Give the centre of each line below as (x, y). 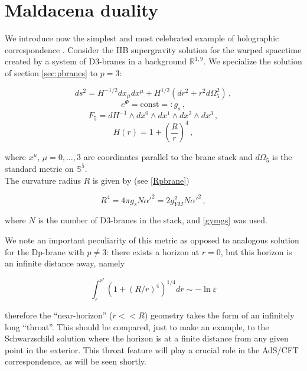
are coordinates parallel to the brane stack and (168, 157)
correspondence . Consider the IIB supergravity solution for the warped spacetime (153, 49)
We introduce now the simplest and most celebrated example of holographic (142, 38)
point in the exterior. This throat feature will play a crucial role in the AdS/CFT (152, 349)
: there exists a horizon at (153, 251)
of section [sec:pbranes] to (51, 72)
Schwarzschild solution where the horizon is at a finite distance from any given (147, 338)
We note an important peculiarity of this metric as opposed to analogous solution (152, 240)
